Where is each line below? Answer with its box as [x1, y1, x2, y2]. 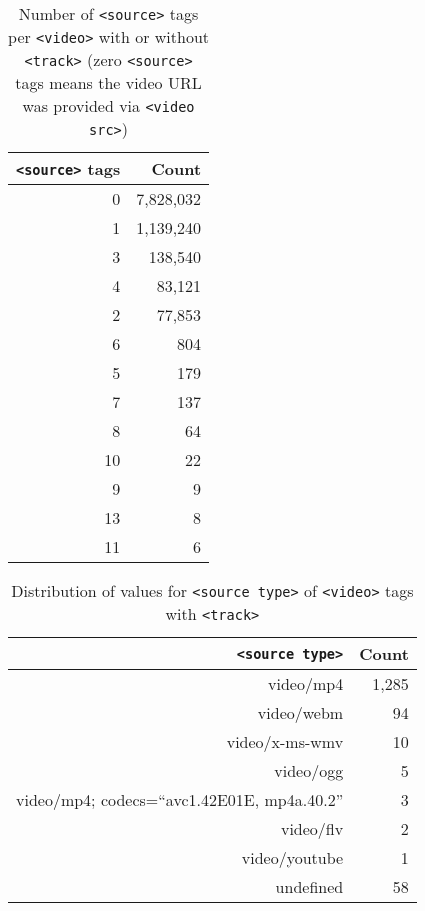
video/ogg [274, 759, 344, 782]
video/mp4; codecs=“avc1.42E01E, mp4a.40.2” [16, 788, 344, 811]
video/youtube [241, 846, 344, 869]
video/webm [257, 701, 344, 724]
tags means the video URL [15, 71, 202, 94]
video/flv [280, 817, 344, 840]
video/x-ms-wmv [226, 730, 344, 753]
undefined [275, 875, 344, 898]
